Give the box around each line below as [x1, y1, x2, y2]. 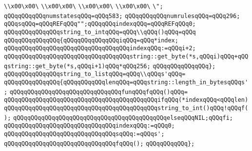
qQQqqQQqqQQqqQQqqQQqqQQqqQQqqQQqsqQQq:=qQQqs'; [4, 130, 165, 137]
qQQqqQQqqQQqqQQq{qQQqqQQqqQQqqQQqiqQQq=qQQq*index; [4, 37, 178, 44]
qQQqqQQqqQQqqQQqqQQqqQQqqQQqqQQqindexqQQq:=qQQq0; [4, 122, 175, 130]
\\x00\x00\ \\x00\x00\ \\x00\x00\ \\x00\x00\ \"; [4, 3, 163, 10]
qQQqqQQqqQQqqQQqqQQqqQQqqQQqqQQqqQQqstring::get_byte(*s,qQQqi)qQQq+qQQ [4, 53, 249, 60]
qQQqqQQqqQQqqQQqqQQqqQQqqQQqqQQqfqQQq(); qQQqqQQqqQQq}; [4, 140, 195, 147]
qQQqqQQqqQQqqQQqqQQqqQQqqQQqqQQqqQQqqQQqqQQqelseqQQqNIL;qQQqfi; [13, 114, 233, 121]
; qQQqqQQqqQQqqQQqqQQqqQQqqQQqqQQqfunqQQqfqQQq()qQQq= [4, 88, 188, 95]
